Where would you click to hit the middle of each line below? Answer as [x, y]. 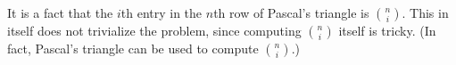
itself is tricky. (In [387, 30]
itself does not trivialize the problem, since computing [154, 30]
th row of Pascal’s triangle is [291, 12]
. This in [425, 12]
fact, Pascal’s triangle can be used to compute [133, 48]
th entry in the [162, 12]
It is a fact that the [60, 12]
